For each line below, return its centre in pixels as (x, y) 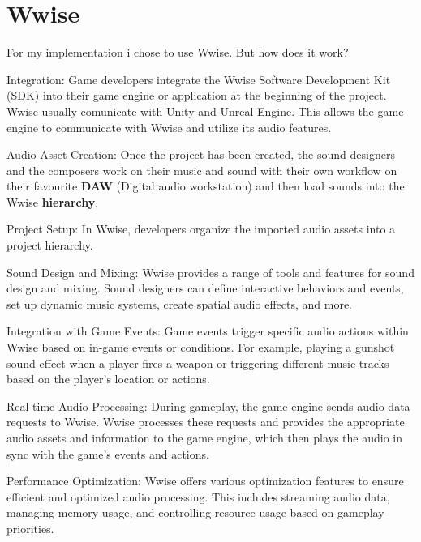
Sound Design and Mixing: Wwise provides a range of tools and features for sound (210, 272)
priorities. (30, 528)
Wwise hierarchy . (53, 201)
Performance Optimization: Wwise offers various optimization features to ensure (205, 481)
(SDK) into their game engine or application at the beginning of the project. (197, 95)
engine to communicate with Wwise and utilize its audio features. (169, 127)
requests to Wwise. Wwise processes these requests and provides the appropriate (206, 422)
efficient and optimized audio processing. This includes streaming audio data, (198, 496)
